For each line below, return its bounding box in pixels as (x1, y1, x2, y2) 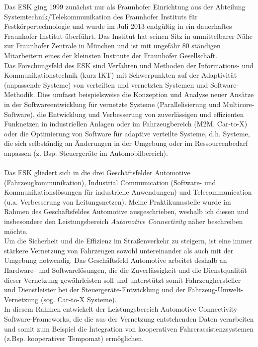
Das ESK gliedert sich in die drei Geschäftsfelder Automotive (4, 167, 190, 178)
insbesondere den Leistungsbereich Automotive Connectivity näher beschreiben (4, 216, 243, 227)
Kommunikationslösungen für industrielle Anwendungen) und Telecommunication (4, 187, 252, 197)
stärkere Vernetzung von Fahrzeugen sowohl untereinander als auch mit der (4, 245, 234, 255)
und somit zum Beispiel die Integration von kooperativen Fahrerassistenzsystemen (4, 323, 254, 334)
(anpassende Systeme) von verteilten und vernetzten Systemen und (4, 79, 208, 90)
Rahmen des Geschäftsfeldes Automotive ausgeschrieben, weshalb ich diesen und (4, 206, 249, 217)
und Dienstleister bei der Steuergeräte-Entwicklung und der (4, 284, 185, 295)
